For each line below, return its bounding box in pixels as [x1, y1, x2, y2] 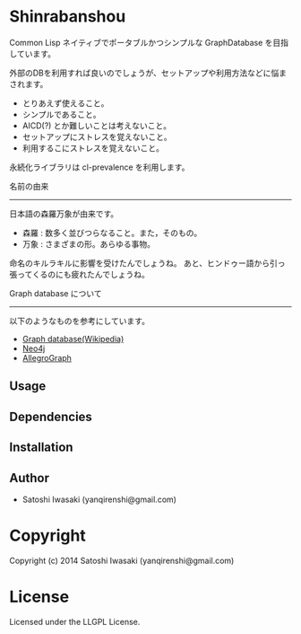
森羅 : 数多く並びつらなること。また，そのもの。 [21, 227, 202, 238]
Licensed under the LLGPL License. [9, 616, 141, 627]
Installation [9, 440, 73, 455]
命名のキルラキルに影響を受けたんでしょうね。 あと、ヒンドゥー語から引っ [9, 258, 286, 269]
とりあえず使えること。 [21, 97, 109, 109]
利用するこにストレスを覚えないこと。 [21, 142, 164, 154]
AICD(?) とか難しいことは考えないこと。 [21, 119, 172, 131]
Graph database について [9, 287, 102, 298]
